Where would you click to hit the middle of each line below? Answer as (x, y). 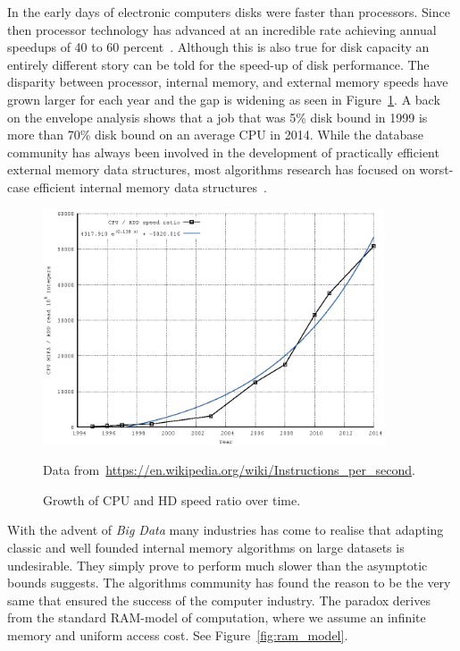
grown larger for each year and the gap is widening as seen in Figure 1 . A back (224, 99)
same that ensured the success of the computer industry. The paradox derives (219, 600)
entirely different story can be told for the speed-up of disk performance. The (218, 64)
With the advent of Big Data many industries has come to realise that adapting (226, 530)
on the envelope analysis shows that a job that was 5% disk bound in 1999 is (217, 117)
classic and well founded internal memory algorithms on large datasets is (206, 547)
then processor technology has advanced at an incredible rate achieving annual (222, 29)
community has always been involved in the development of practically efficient (223, 152)
